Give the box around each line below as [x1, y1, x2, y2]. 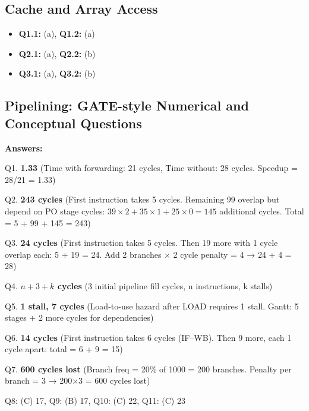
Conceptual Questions [5, 113, 142, 132]
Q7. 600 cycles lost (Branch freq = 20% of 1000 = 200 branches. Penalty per [5, 362, 292, 375]
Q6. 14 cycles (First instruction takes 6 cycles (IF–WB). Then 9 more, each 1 [5, 331, 292, 343]
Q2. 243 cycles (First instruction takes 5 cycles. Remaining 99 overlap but [5, 193, 280, 205]
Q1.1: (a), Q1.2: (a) [18, 27, 95, 40]
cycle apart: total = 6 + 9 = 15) [5, 343, 123, 355]
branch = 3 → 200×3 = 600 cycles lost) [5, 374, 150, 387]
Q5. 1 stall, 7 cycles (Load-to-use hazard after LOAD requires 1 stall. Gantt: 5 [5, 299, 299, 312]
